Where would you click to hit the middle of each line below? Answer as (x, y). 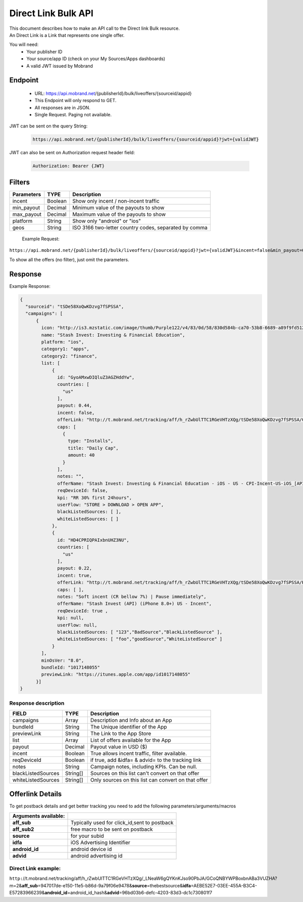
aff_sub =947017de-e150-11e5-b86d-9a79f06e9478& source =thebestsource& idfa (107, 885)
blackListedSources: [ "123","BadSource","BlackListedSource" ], (140, 632)
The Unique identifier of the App (129, 727)
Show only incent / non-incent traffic (116, 201)
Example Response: (30, 286)
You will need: (24, 44)
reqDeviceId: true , (83, 611)
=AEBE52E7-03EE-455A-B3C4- (224, 885)
